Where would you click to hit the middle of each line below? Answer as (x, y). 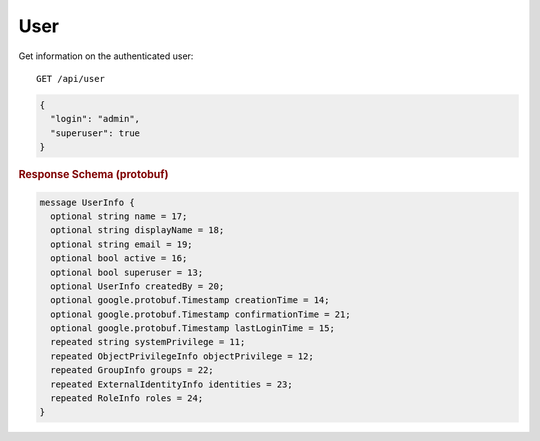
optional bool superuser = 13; (127, 272)
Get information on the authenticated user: (106, 56)
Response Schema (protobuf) (93, 175)
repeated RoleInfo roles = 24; (127, 398)
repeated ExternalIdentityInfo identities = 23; (172, 384)
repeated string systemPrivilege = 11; (148, 342)
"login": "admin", (95, 119)
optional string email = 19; (122, 244)
